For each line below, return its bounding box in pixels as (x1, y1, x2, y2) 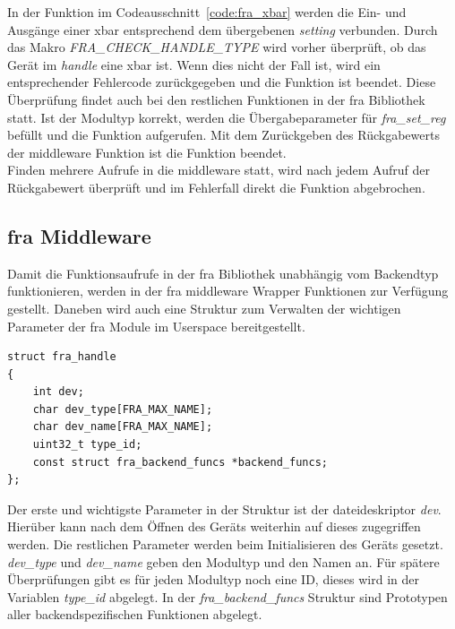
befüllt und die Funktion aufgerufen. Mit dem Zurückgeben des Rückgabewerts (7, 125, 440, 144)
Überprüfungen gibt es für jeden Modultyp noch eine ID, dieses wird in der (7, 570, 419, 589)
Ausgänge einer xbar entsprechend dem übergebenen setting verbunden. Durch (7, 20, 438, 39)
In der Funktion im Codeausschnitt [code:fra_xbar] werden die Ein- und (7, 3, 407, 21)
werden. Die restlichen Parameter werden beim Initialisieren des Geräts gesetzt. (7, 535, 443, 554)
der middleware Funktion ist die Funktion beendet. (7, 142, 287, 161)
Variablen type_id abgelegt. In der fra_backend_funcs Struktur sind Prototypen (7, 587, 448, 606)
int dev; (32, 385, 84, 399)
